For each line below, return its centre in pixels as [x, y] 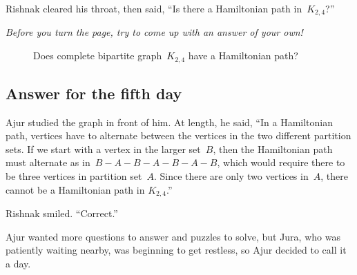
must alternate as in [48, 162]
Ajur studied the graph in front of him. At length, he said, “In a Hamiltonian [169, 122]
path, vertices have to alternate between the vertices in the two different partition [178, 135]
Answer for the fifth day [94, 93]
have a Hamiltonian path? [243, 55]
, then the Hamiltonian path [273, 149]
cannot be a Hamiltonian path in [75, 189]
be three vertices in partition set [74, 176]
